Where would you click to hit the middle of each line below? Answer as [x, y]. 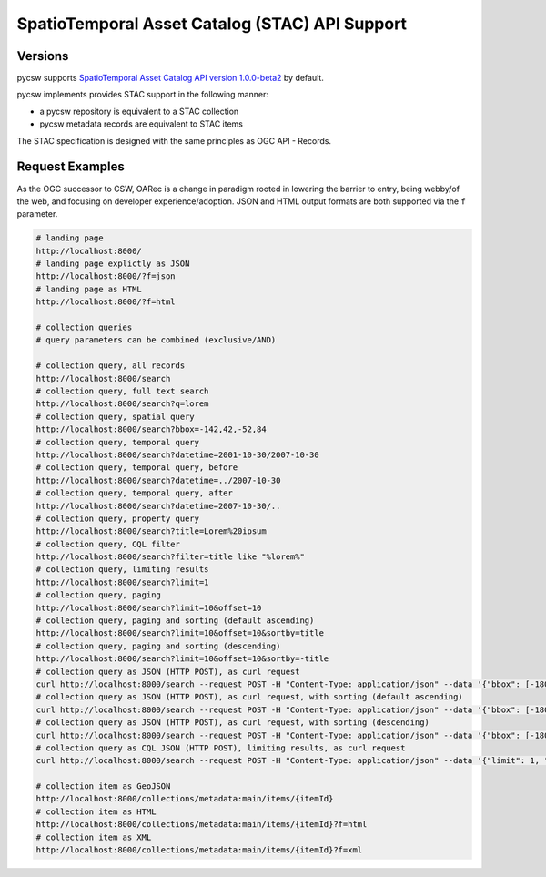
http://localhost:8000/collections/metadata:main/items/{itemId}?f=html [202, 825]
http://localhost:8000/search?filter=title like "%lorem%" [170, 557]
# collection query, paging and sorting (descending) [158, 646]
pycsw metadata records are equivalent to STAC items [141, 124]
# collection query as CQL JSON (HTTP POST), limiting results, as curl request [221, 748]
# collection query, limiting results [122, 570]
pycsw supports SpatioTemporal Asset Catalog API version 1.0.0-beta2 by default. [171, 78]
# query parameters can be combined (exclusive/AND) [156, 340]
